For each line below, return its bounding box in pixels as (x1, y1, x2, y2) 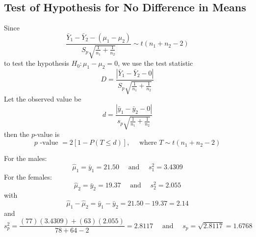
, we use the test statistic (118, 58, 193, 68)
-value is (35, 129, 60, 139)
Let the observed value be (4, 94, 81, 104)
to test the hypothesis (4, 58, 69, 68)
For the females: (4, 171, 52, 182)
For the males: (4, 153, 47, 163)
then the (4, 129, 29, 139)
